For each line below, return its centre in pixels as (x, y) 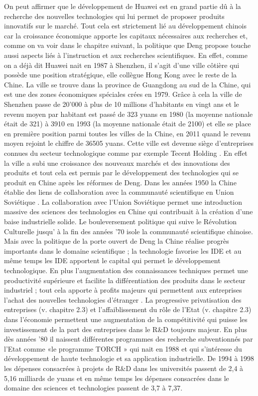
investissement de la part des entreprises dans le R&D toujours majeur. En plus (126, 329)
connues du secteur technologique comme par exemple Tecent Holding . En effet (126, 153)
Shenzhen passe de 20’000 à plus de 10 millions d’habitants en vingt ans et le (122, 104)
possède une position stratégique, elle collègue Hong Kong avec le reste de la (121, 75)
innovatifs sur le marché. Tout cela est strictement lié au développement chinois (125, 26)
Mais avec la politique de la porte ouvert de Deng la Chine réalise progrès (117, 241)
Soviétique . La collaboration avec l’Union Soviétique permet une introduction (123, 201)
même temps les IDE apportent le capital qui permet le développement (112, 260)
